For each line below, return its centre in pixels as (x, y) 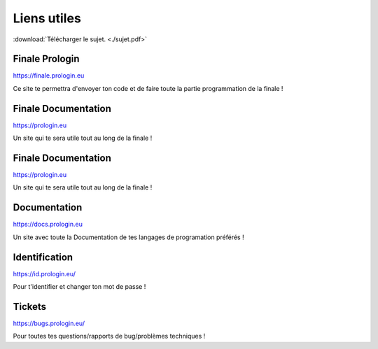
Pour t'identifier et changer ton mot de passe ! (79, 287)
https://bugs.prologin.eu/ (49, 323)
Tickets (30, 307)
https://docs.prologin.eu (48, 225)
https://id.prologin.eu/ (44, 273)
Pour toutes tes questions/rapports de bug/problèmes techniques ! (109, 336)
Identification (43, 257)
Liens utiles (47, 18)
